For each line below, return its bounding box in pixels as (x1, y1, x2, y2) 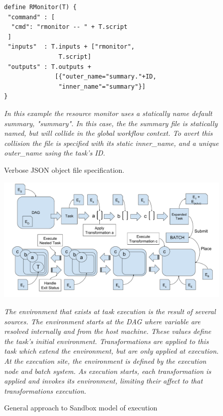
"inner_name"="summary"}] (58, 83, 146, 90)
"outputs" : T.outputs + (8, 63, 91, 70)
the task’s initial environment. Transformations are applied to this (4, 335, 209, 346)
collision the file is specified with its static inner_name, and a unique (4, 137, 219, 148)
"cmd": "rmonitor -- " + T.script (11, 23, 128, 31)
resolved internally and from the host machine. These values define (4, 326, 211, 336)
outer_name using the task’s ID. (4, 147, 105, 158)
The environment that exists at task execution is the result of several (4, 306, 216, 316)
